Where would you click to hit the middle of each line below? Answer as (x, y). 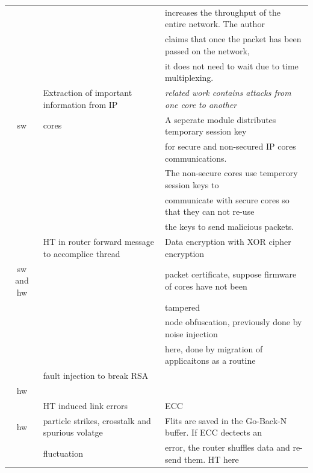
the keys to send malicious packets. (230, 227)
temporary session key (206, 131)
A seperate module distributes (221, 119)
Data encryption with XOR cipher (228, 242)
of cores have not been (206, 286)
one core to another (201, 104)
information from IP (80, 104)
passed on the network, (207, 50)
